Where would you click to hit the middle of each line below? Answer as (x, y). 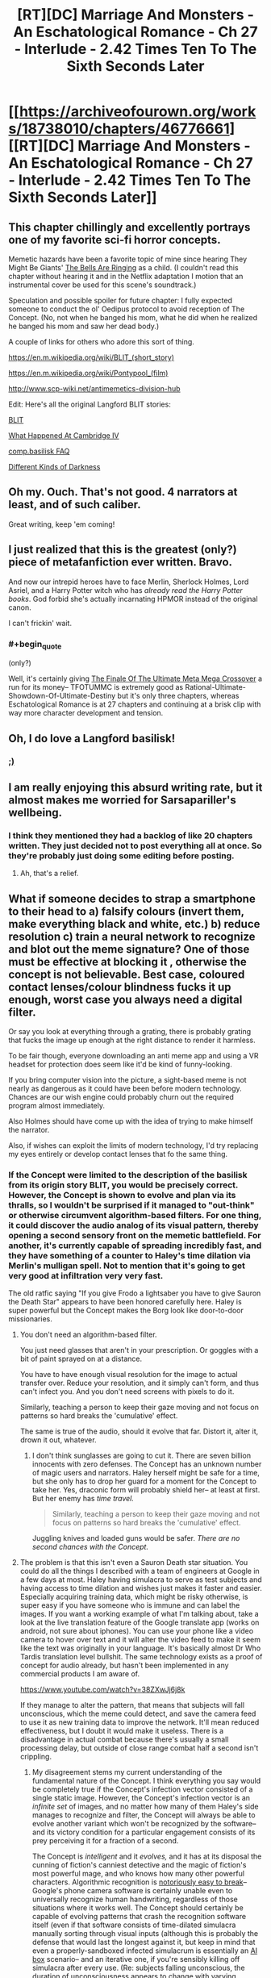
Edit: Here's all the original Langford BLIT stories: (90, 404)
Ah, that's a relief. (49, 874)
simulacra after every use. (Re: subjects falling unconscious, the (138, 1968)
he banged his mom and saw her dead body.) (84, 326)
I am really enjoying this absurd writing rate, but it (135, 787)
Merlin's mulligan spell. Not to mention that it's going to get (127, 1266)
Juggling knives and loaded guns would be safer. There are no (136, 1538)
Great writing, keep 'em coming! (62, 524)
